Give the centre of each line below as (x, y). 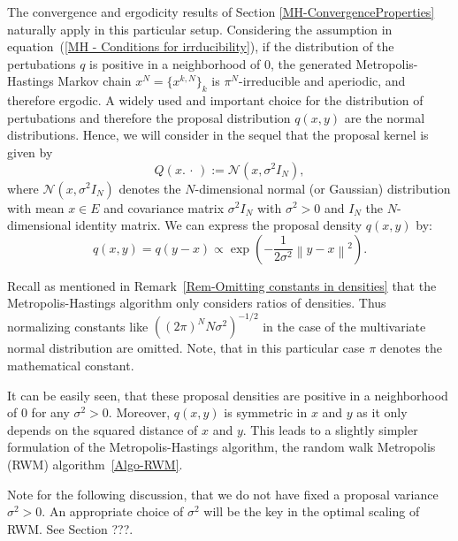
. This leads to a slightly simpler (330, 429)
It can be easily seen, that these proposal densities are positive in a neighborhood (228, 395)
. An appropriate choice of (113, 511)
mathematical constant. (71, 366)
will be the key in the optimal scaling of (312, 511)
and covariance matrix (164, 207)
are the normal (385, 117)
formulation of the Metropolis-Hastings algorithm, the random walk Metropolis (221, 447)
